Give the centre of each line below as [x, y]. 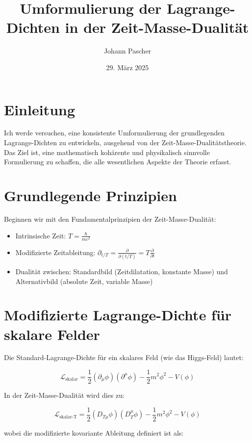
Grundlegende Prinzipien [90, 195]
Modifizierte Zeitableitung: [55, 252]
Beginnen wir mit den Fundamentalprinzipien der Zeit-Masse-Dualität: [110, 219]
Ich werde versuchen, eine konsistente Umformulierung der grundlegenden [114, 133]
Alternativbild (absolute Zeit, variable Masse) [84, 281]
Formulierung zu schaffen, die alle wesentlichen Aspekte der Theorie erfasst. [118, 162]
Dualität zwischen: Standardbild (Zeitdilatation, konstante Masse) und [122, 271]
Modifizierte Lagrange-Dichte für [118, 315]
